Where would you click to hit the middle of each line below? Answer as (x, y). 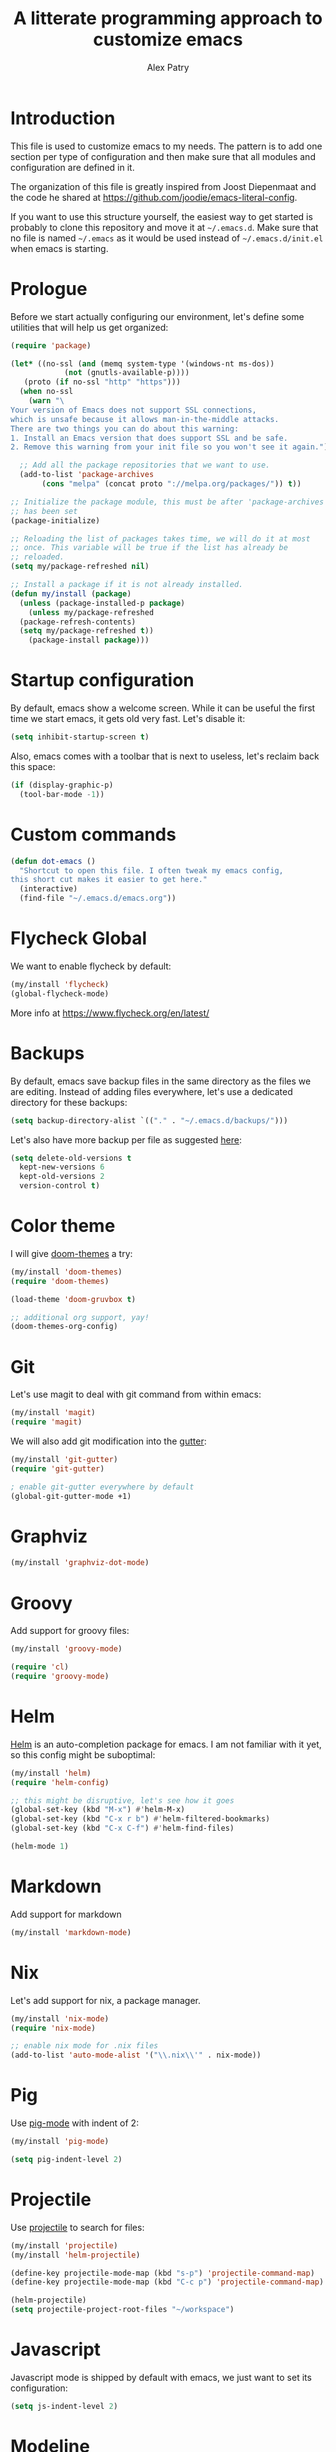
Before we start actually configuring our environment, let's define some (157, 316)
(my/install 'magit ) (53, 1413)
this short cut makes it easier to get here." (109, 880)
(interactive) (48, 889)
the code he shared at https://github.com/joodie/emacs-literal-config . (154, 197)
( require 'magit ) (46, 1422)
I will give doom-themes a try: (71, 1253)
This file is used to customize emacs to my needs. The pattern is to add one (166, 146)
